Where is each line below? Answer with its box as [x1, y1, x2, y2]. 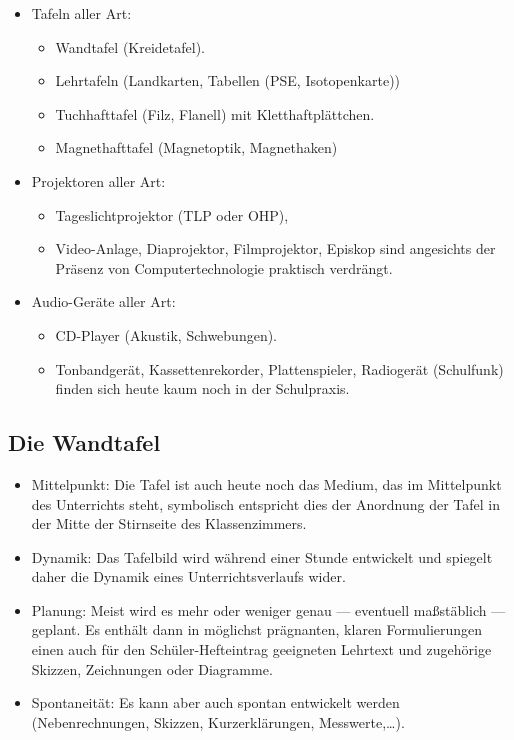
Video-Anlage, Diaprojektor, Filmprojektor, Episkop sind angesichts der [55, 238, 496, 259]
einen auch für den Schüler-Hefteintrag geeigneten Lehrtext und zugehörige [31, 639, 492, 660]
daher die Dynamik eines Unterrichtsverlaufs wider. [31, 566, 346, 587]
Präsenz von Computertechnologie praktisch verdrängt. [55, 257, 393, 278]
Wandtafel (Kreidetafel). [55, 36, 206, 57]
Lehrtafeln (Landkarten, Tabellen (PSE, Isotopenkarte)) [55, 70, 401, 91]
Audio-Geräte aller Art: [31, 291, 176, 312]
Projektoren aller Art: [31, 170, 166, 191]
